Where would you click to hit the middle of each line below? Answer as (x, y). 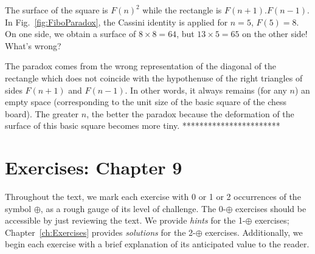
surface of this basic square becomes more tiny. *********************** (143, 125)
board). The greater (42, 113)
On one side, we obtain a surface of (71, 34)
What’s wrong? (33, 45)
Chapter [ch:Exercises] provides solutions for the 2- (100, 232)
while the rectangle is (182, 10)
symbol (18, 208)
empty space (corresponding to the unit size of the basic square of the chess (146, 102)
